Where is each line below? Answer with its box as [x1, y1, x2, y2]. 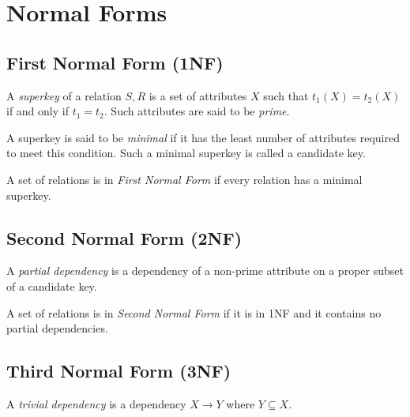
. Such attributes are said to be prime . [103, 103, 290, 119]
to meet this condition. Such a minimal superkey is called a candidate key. [6, 145, 366, 161]
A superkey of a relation [6, 87, 122, 103]
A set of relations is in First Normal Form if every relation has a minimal [6, 171, 363, 187]
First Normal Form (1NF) [6, 50, 224, 74]
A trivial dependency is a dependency [6, 395, 186, 411]
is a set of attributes [149, 87, 247, 103]
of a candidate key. [6, 277, 97, 294]
